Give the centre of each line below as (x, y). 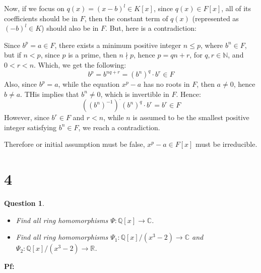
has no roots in (167, 84)
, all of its (236, 8)
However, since (27, 117)
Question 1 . (24, 203)
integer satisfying (30, 127)
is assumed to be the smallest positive (191, 117)
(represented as (215, 18)
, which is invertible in (135, 94)
